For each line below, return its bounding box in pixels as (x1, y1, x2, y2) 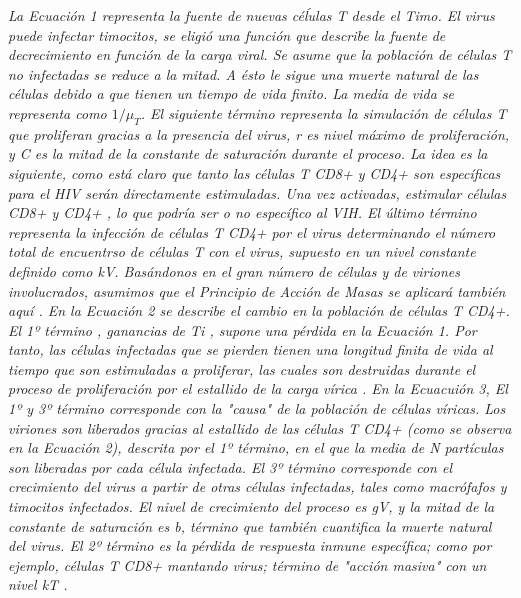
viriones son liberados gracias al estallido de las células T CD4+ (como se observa (8, 417, 512, 438)
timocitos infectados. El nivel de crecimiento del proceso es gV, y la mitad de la (8, 496, 495, 517)
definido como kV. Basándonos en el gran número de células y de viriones (8, 260, 460, 281)
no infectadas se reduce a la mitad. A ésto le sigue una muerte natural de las (8, 63, 479, 84)
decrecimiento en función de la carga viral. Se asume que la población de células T (8, 44, 512, 65)
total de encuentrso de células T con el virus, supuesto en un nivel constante (8, 241, 476, 262)
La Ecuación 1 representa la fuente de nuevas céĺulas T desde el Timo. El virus (8, 5, 495, 25)
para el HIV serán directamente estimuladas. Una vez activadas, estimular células (8, 182, 507, 203)
